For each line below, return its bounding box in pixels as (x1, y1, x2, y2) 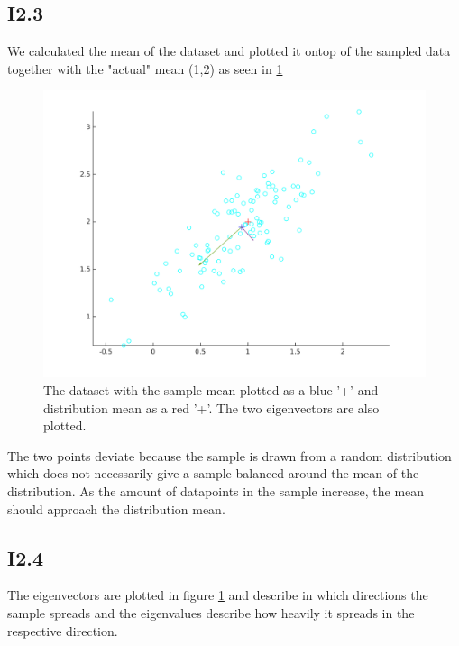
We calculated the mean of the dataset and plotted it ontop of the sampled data (7, 42, 451, 60)
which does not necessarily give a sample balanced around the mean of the (7, 464, 419, 483)
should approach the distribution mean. (7, 499, 225, 518)
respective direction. (7, 621, 118, 640)
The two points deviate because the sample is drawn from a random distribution (7, 446, 452, 465)
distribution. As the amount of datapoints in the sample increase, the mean (7, 481, 425, 500)
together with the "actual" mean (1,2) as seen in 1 (7, 59, 283, 78)
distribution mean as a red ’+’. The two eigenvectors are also (43, 398, 380, 417)
